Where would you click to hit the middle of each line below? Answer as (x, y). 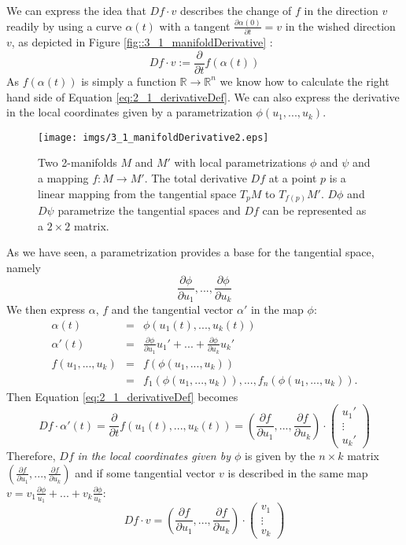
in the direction (341, 10)
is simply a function (129, 81)
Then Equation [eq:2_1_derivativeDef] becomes (122, 396)
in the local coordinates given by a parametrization (129, 112)
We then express (46, 309)
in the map (277, 309)
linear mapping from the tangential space (137, 193)
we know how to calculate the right (304, 81)
